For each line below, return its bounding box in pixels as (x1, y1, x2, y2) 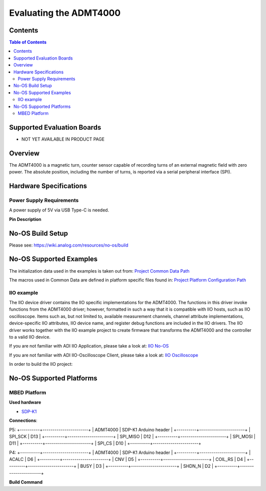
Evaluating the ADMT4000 (9, 7, 121, 18)
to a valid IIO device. (9, 334, 51, 340)
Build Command (9, 479, 43, 485)
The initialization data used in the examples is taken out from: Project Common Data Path (9, 268, 190, 274)
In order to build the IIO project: (9, 361, 73, 367)
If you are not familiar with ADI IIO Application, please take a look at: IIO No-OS (9, 343, 169, 349)
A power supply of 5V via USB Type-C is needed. (9, 207, 109, 213)
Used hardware (9, 399, 41, 405)
